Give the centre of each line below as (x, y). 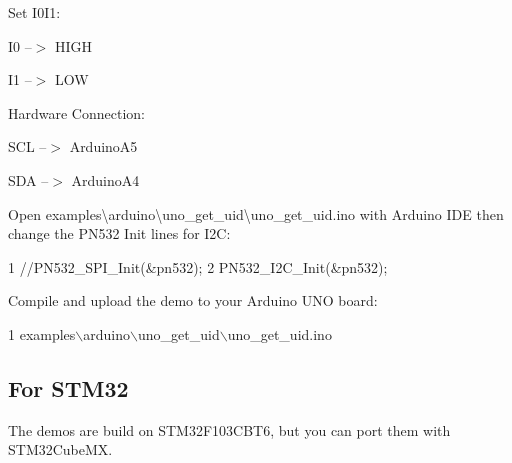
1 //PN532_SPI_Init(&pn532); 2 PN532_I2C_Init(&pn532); (198, 266)
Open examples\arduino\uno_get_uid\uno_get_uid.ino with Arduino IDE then (256, 213)
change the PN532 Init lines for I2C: (119, 233)
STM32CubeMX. (60, 449)
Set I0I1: (34, 12)
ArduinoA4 (105, 179)
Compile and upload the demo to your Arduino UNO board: (193, 300)
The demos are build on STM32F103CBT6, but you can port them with (229, 429)
